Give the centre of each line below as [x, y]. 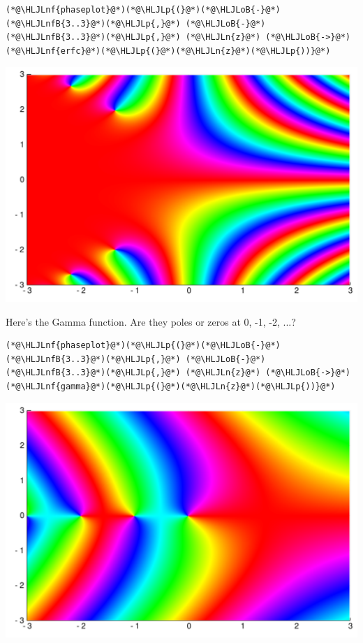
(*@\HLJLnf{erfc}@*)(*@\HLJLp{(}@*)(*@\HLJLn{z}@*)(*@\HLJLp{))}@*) [168, 51]
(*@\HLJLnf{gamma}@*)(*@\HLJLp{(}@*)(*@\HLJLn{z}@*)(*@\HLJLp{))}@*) [171, 387]
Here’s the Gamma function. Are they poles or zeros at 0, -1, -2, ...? [151, 321]
